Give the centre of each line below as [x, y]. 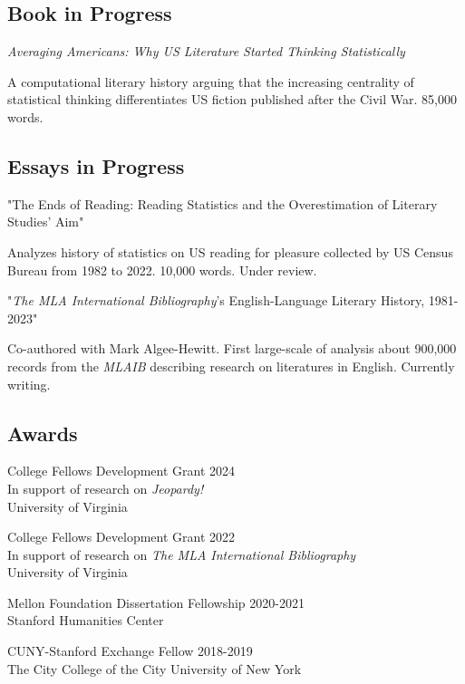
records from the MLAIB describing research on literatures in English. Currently [231, 366]
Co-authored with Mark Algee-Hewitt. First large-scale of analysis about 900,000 [232, 348]
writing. [29, 384]
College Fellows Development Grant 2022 [121, 537]
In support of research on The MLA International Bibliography [182, 554]
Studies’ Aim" [46, 222]
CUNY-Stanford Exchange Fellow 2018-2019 [130, 651]
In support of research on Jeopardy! [106, 488]
